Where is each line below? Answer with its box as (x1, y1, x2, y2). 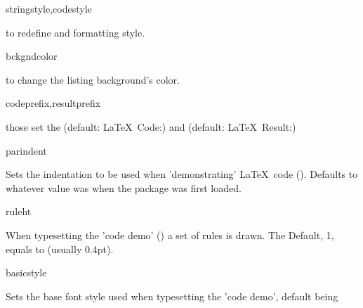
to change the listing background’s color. (6, 72, 180, 86)
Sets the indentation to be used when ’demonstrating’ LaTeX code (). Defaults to (6, 167, 358, 181)
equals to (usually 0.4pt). (6, 241, 114, 256)
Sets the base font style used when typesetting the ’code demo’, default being (6, 288, 338, 303)
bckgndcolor (6, 49, 58, 63)
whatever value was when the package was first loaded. (6, 180, 242, 195)
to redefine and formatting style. (6, 25, 145, 39)
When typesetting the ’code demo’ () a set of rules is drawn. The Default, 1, (6, 227, 334, 242)
